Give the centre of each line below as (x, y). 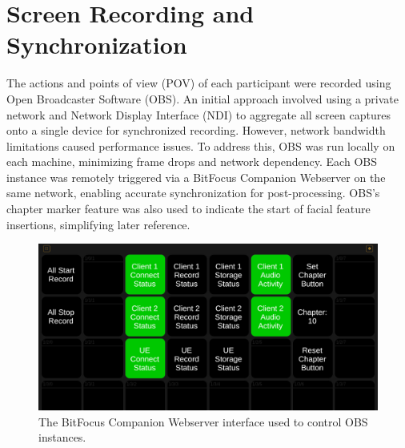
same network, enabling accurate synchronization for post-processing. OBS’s (193, 193)
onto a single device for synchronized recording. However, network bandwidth (196, 130)
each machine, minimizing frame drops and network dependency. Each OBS (192, 161)
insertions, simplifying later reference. (98, 224)
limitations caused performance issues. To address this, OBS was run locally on (201, 145)
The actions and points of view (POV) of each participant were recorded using (199, 83)
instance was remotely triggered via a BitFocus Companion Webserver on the (196, 177)
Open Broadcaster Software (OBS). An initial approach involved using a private (202, 98)
